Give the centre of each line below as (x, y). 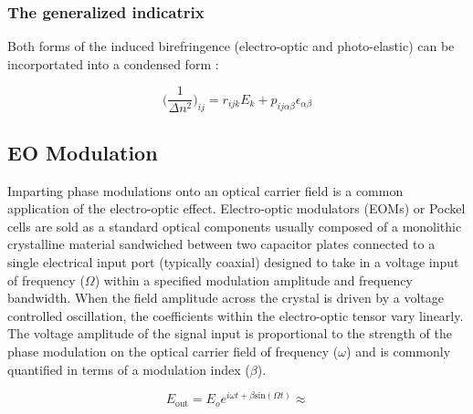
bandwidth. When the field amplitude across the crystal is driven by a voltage (226, 298)
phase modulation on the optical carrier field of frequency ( (173, 352)
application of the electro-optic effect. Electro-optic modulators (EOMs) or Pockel (236, 208)
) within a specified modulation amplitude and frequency (253, 279)
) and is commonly (399, 352)
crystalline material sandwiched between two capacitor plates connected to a (221, 244)
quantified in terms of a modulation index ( (129, 369)
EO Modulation (83, 152)
